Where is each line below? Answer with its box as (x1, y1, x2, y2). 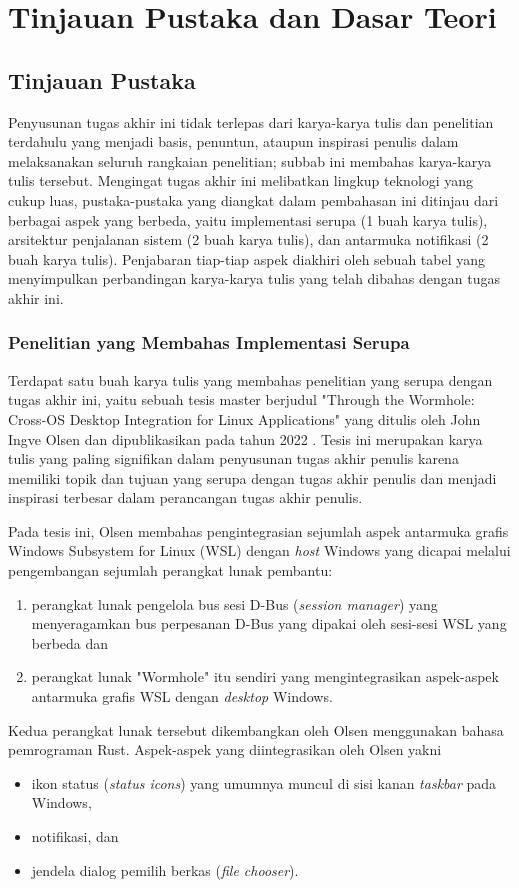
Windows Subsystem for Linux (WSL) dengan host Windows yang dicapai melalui (8, 540, 511, 561)
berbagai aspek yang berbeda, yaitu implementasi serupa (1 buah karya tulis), (8, 209, 488, 230)
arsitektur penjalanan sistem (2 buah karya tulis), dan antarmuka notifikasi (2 (8, 229, 489, 250)
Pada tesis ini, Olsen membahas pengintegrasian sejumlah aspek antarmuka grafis (8, 520, 509, 541)
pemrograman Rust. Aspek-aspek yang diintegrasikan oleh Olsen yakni (8, 739, 442, 760)
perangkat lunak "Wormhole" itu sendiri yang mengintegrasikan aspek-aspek (31, 666, 499, 687)
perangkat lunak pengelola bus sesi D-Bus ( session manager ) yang (31, 593, 438, 614)
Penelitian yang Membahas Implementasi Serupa (8, 330, 410, 355)
